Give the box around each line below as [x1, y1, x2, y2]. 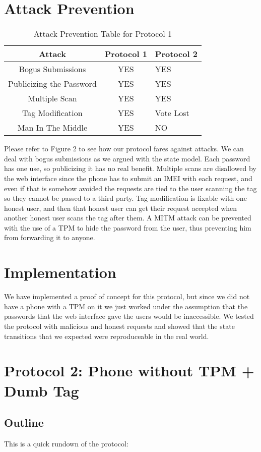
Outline [4, 415, 44, 430]
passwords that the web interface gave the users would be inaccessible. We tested [4, 311, 254, 321]
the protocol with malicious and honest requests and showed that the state [4, 320, 235, 331]
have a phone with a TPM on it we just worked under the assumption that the [4, 301, 248, 311]
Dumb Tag [4, 380, 79, 401]
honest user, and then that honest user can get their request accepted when [4, 202, 237, 213]
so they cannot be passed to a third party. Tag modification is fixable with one [4, 193, 247, 203]
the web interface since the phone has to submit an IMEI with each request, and [4, 173, 252, 183]
